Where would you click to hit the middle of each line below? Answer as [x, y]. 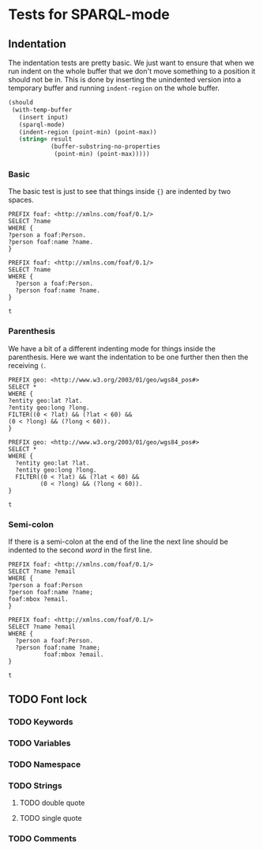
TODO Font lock [48, 699]
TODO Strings [35, 785]
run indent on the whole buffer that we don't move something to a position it [132, 71]
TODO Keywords [41, 722]
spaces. [21, 200]
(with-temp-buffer [42, 110]
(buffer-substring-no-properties [105, 147]
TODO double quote [52, 803]
